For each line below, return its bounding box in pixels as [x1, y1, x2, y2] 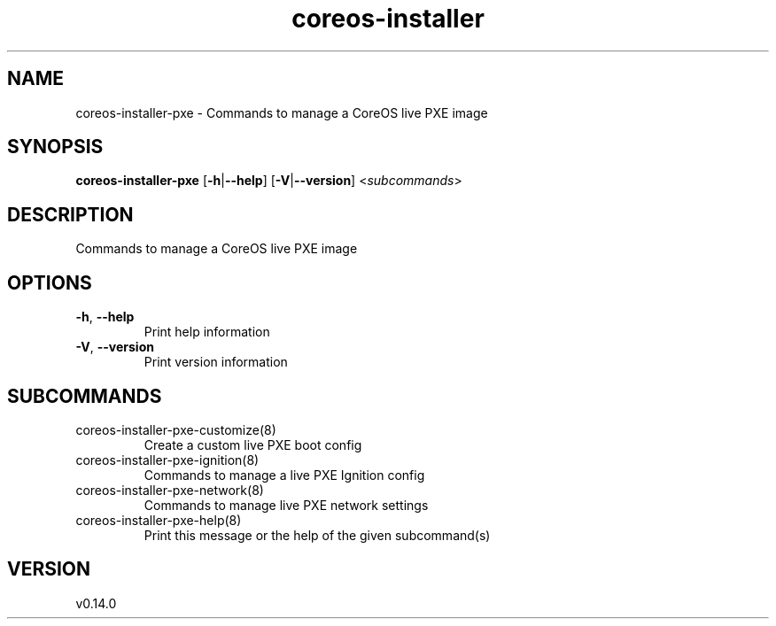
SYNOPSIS [7, 135, 104, 158]
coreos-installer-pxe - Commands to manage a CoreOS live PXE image [75, 104, 488, 120]
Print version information [144, 354, 288, 370]
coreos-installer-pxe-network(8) [75, 482, 264, 498]
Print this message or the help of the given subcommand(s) [144, 527, 491, 543]
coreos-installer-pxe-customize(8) [75, 421, 276, 437]
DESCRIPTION [7, 203, 134, 226]
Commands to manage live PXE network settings [144, 497, 429, 513]
